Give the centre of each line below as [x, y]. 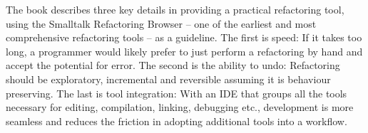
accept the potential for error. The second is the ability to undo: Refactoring [173, 65]
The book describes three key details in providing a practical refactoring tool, [175, 9]
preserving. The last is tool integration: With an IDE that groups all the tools [177, 93]
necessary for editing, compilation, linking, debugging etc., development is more [180, 107]
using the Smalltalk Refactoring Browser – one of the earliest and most [161, 23]
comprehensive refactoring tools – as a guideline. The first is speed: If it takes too [184, 37]
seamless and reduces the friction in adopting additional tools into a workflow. [177, 121]
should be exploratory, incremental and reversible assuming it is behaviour [168, 79]
